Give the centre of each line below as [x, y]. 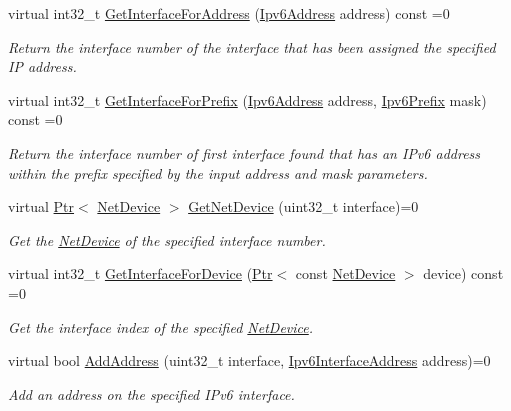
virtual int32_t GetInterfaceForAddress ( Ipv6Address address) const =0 [229, 13]
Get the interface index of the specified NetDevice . [161, 326]
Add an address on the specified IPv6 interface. [151, 393]
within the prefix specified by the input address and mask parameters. [218, 172]
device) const [463, 273]
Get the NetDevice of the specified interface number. [167, 239]
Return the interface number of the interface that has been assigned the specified [252, 46]
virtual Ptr [41, 206]
